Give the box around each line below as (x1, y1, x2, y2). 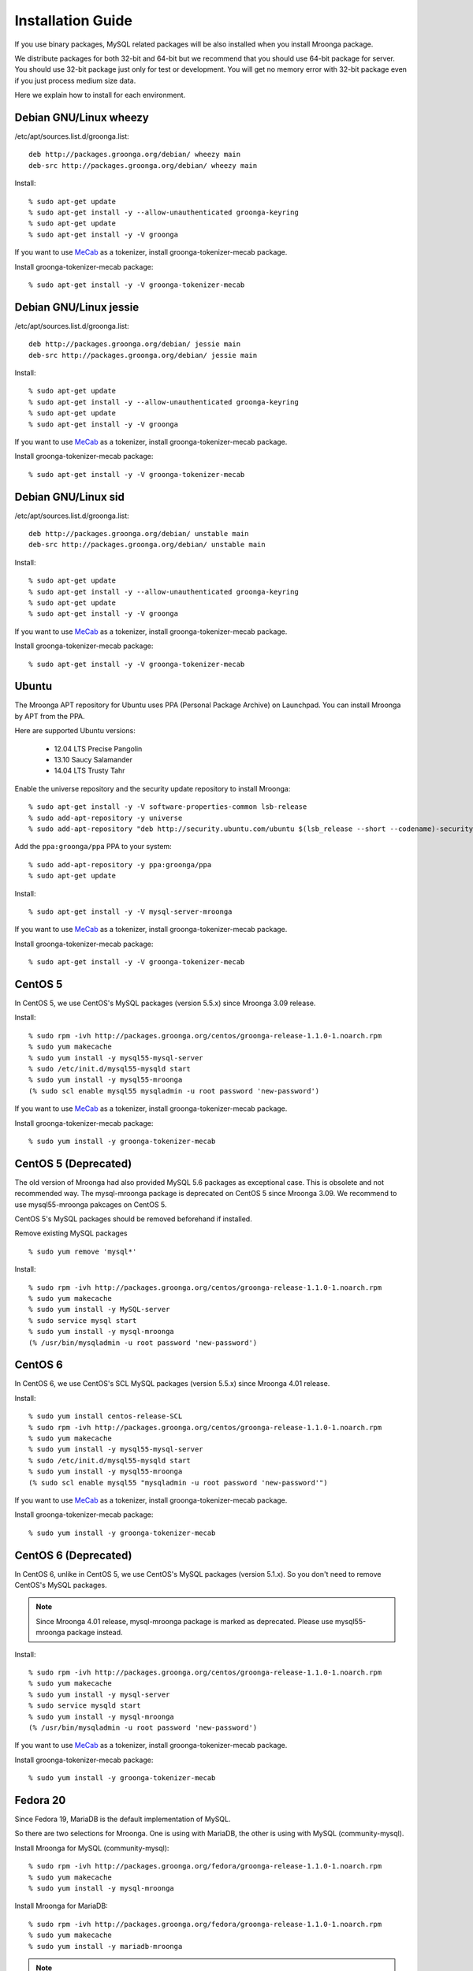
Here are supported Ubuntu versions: (14, 726, 136, 736)
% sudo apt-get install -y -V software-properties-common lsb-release (28, 803, 307, 811)
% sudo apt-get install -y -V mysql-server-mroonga (28, 907, 233, 916)
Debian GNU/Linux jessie (14, 300, 140, 314)
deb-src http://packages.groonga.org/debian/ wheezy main (28, 161, 258, 170)
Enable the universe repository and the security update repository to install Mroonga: (14, 784, 291, 793)
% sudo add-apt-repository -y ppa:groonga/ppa (28, 860, 212, 869)
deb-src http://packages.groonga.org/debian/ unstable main (28, 540, 266, 550)
